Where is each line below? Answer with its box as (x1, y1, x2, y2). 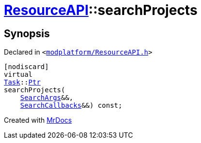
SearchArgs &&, (20, 94, 74, 102)
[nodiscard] (4, 63, 49, 71)
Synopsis (4, 27, 50, 40)
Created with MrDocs (4, 116, 72, 125)
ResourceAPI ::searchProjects (4, 2, 198, 18)
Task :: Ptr (4, 78, 41, 86)
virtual (4, 71, 33, 79)
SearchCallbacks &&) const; (20, 101, 123, 110)
